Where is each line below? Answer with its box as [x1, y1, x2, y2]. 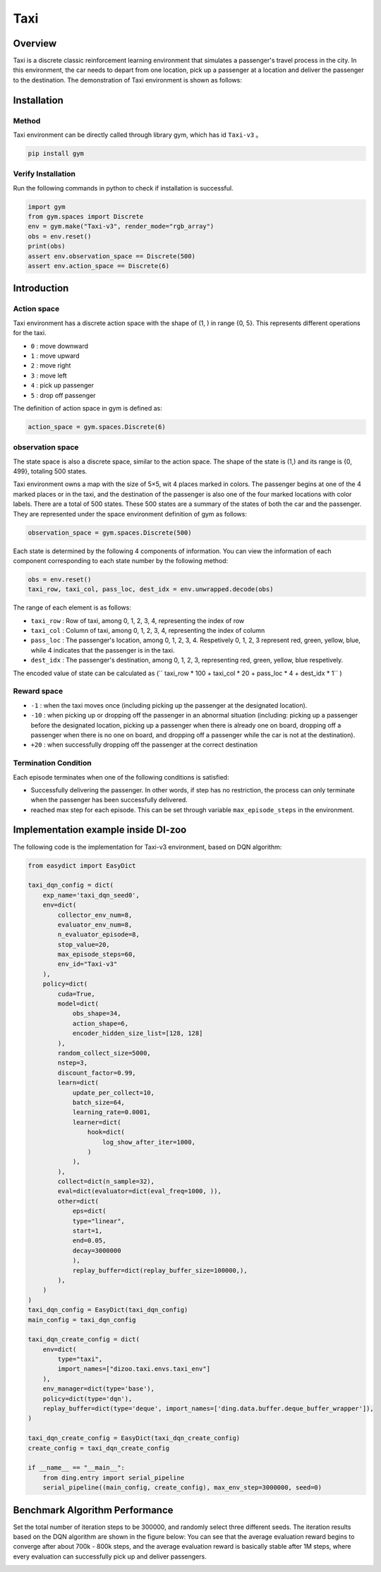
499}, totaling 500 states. [13, 467, 87, 476]
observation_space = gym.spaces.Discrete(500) [28, 528, 192, 536]
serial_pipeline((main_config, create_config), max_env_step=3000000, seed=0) [42, 1484, 322, 1492]
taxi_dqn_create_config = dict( [28, 1336, 140, 1343]
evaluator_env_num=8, [57, 921, 133, 929]
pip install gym [28, 149, 85, 157]
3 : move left [30, 371, 67, 380]
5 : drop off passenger [30, 391, 96, 399]
